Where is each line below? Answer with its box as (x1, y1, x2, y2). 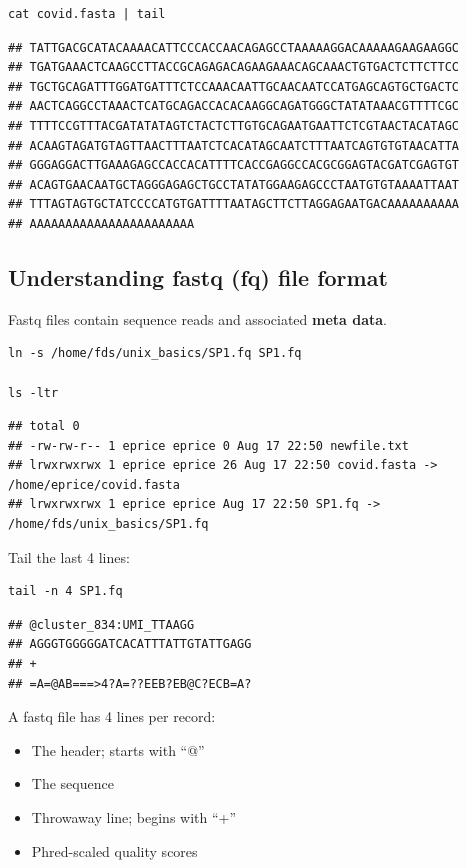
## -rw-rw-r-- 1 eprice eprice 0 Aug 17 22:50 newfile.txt (8, 438, 409, 453)
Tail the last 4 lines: (8, 546, 130, 567)
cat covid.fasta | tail (8, 7, 166, 21)
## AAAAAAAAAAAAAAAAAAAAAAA (8, 216, 195, 231)
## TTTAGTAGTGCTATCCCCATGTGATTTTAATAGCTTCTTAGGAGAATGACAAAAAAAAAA (8, 197, 460, 212)
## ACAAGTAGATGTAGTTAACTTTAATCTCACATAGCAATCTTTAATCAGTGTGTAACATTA (8, 138, 460, 153)
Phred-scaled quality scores (31, 840, 198, 861)
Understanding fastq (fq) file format (8, 261, 388, 292)
